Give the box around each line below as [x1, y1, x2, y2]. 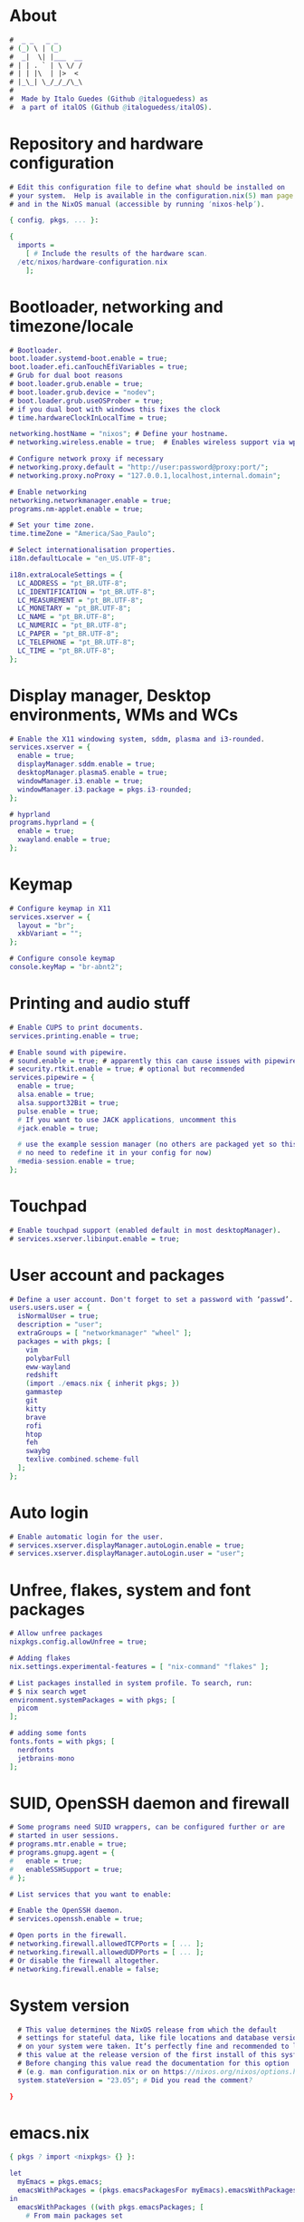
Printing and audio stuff [9, 994, 191, 1014]
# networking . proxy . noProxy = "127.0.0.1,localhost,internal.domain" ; [9, 471, 281, 480]
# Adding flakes [9, 1654, 71, 1663]
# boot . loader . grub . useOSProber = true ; [9, 396, 165, 405]
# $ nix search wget [9, 1687, 88, 1696]
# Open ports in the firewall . [9, 1931, 128, 1940]
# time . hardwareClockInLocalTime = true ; [9, 413, 168, 422]
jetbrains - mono [17, 1753, 75, 1763]
